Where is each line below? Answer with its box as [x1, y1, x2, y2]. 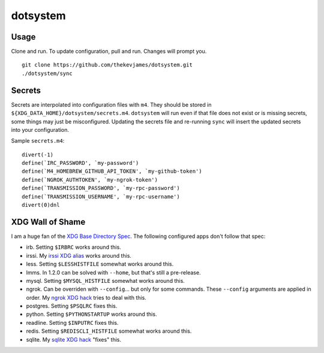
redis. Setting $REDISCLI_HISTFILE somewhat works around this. [26, 327, 192, 335]
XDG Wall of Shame [11, 216, 86, 227]
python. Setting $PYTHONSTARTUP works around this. [26, 310, 157, 318]
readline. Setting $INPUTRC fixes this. [26, 319, 119, 326]
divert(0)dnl [22, 201, 60, 209]
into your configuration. [11, 126, 69, 133]
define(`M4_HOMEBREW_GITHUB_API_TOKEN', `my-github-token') [22, 168, 202, 175]
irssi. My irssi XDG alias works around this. [26, 252, 132, 259]
